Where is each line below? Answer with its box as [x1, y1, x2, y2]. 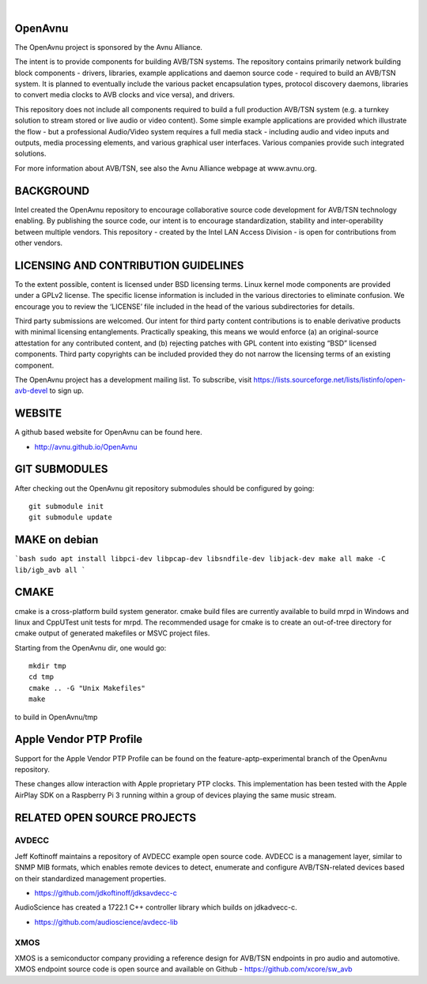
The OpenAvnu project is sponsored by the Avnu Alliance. [14, 42, 203, 51]
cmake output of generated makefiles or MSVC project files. [14, 628, 210, 638]
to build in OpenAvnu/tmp [14, 712, 98, 722]
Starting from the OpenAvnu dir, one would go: [14, 643, 167, 652]
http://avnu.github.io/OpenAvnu [34, 442, 138, 451]
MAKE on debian [14, 533, 99, 547]
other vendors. [14, 238, 63, 247]
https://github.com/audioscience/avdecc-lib [34, 917, 178, 926]
